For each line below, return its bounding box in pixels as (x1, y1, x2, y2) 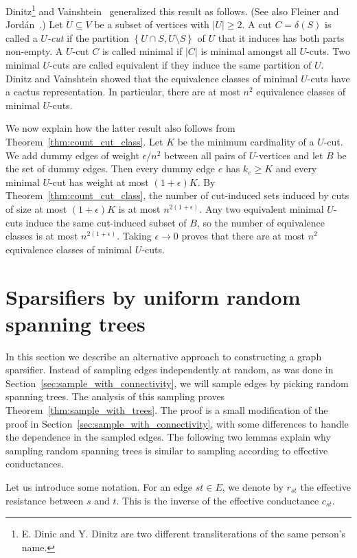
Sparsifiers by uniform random (5, 282, 301, 310)
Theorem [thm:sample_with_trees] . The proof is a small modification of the (5, 403, 328, 417)
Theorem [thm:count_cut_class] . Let (5, 135, 163, 148)
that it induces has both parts (218, 30, 345, 45)
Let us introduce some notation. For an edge (5, 480, 193, 493)
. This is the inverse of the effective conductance (116, 493, 319, 507)
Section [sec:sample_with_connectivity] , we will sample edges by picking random (5, 375, 349, 390)
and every (275, 161, 317, 176)
